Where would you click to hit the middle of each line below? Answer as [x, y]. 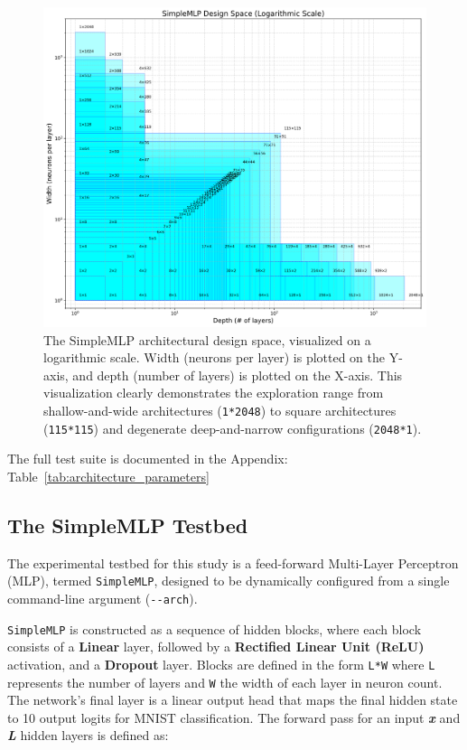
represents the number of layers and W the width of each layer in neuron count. [225, 682]
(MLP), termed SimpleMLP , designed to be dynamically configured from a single [229, 581]
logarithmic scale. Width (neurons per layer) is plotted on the [215, 357]
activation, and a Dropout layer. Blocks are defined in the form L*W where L [221, 664]
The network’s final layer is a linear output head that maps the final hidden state [233, 700]
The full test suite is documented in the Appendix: [148, 459]
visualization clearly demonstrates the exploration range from [214, 393]
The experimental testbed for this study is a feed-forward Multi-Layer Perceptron [233, 562]
